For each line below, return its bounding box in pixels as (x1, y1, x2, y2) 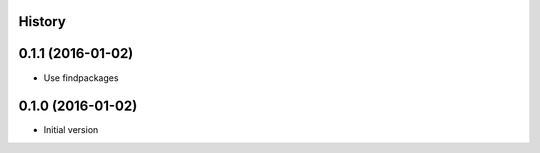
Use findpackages (43, 71, 119, 84)
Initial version (43, 124, 99, 136)
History (18, 13, 67, 30)
